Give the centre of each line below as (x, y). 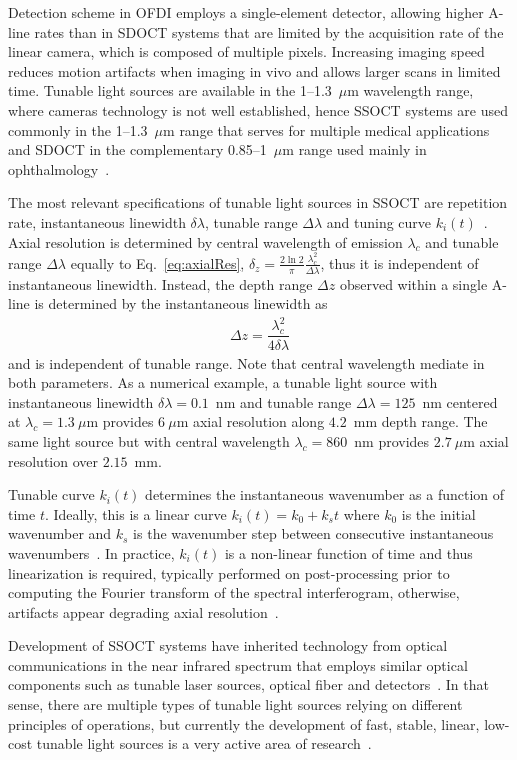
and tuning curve (379, 221)
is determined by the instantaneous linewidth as (181, 303)
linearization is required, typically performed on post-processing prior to (229, 572)
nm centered (460, 401)
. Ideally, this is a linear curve (135, 513)
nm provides (392, 440)
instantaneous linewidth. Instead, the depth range (160, 283)
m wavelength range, (410, 90)
